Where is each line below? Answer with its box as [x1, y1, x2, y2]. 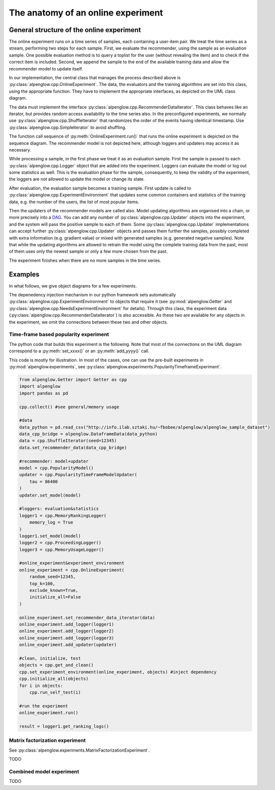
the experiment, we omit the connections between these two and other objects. [9, 319, 168, 325]
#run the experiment [19, 703, 68, 709]
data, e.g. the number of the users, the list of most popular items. [9, 199, 139, 205]
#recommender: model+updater [19, 458, 89, 464]
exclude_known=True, [29, 588, 79, 593]
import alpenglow [19, 384, 61, 389]
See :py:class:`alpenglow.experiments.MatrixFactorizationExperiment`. [9, 747, 150, 753]
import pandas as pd [19, 390, 68, 396]
